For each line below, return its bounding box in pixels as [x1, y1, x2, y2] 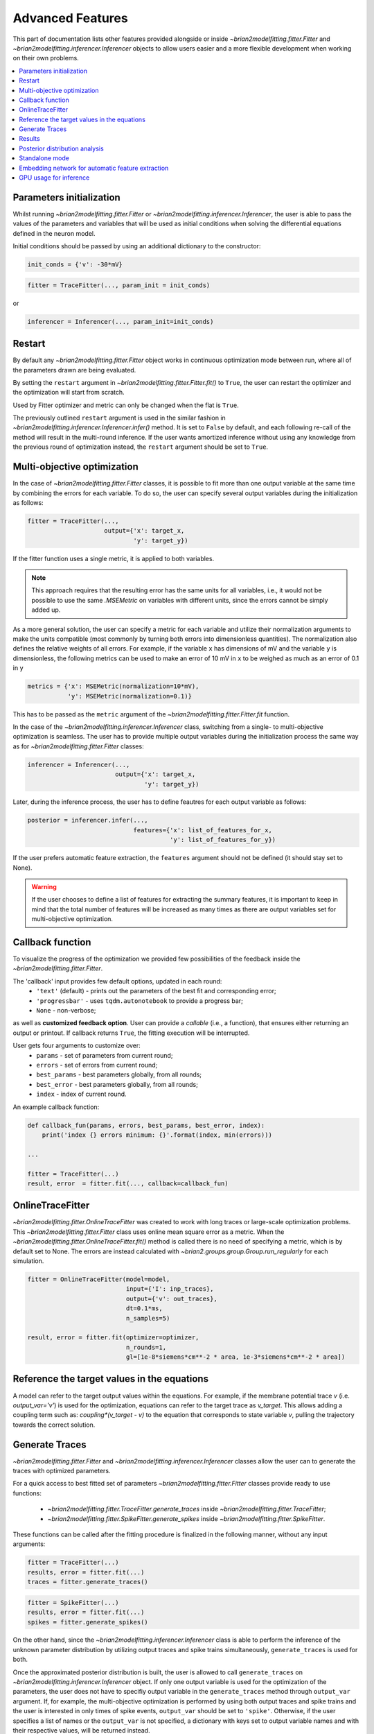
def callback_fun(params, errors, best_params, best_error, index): [27, 1121, 265, 1129]
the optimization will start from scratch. [12, 388, 125, 397]
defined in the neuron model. [12, 229, 96, 237]
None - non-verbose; [36, 1006, 96, 1015]
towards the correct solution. [12, 1420, 96, 1429]
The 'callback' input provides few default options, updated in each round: [12, 977, 222, 985]
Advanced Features [12, 10, 128, 26]
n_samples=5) [125, 1314, 170, 1322]
